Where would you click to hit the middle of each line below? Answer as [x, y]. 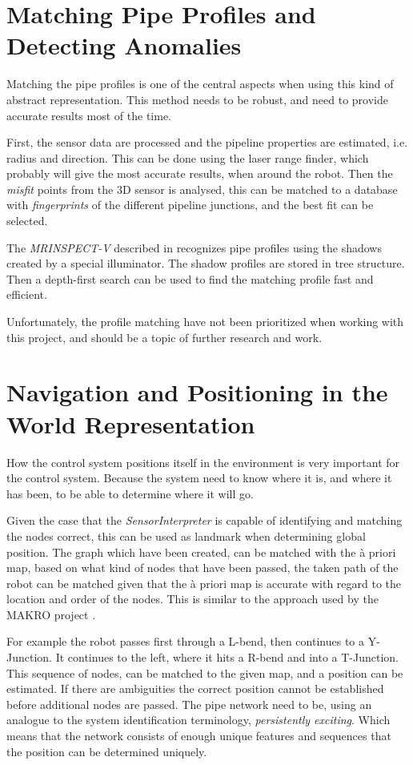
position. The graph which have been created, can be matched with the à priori [201, 552]
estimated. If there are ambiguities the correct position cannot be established [195, 688]
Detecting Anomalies [124, 45]
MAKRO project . [51, 614]
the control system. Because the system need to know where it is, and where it [199, 478]
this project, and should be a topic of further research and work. [164, 337]
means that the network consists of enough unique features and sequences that [199, 736]
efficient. [27, 294]
